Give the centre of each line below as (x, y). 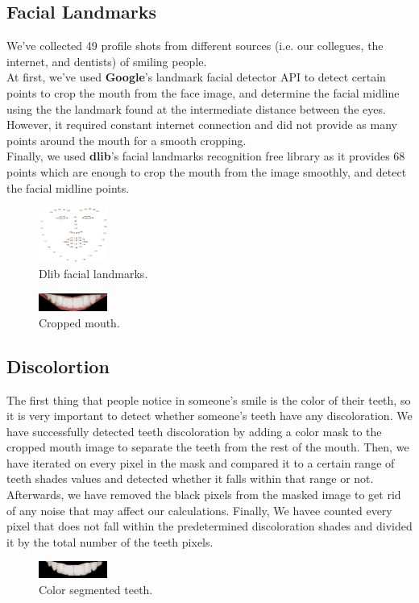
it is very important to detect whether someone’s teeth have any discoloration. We (209, 416)
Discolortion (58, 366)
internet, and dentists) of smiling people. (107, 61)
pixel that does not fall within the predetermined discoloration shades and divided (209, 526)
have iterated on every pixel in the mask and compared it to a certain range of (201, 462)
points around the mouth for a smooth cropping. (127, 140)
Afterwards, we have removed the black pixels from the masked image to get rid (204, 495)
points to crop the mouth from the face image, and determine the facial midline (203, 92)
